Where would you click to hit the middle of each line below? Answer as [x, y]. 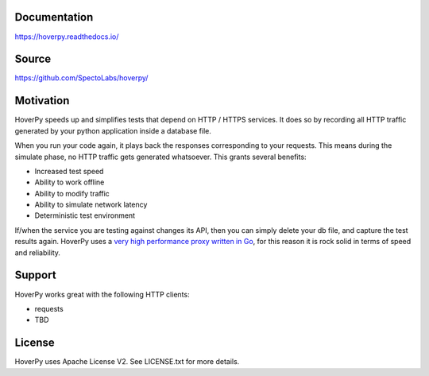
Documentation [54, 17]
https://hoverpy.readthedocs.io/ [67, 37]
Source [33, 59]
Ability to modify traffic [72, 193]
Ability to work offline [70, 182]
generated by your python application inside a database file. [113, 130]
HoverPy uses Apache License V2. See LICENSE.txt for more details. [127, 362]
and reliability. [38, 252]
